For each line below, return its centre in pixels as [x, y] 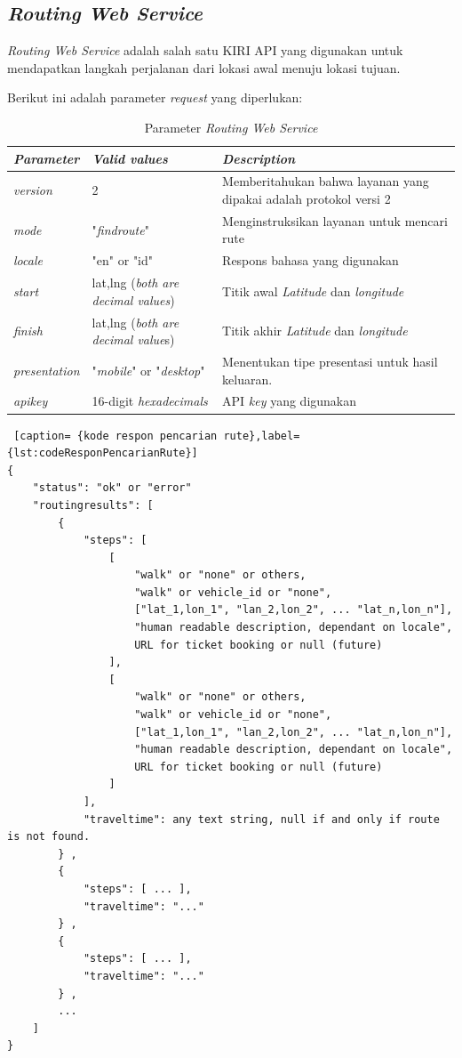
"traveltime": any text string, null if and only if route [261, 819]
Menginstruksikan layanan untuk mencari [335, 220]
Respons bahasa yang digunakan [311, 260]
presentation [47, 370]
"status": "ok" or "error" [112, 488]
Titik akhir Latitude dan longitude [315, 331]
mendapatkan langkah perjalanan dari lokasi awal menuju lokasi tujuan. [204, 67]
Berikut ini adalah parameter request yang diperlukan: [155, 97]
